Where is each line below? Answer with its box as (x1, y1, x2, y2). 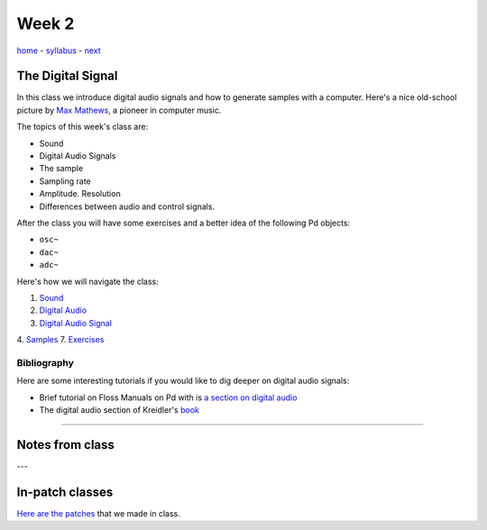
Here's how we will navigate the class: (16, 276, 159, 287)
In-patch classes (16, 484, 114, 499)
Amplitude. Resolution (39, 188, 121, 199)
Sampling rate (39, 176, 91, 187)
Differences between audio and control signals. (39, 201, 216, 212)
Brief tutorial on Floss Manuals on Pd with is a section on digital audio (39, 392, 298, 403)
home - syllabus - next (16, 45, 101, 56)
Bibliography (16, 356, 74, 369)
